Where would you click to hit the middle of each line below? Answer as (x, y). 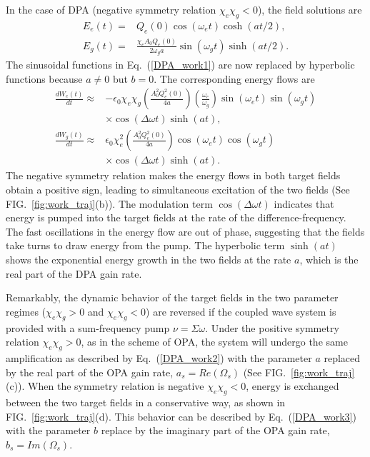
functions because (44, 78)
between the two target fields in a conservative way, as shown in (146, 402)
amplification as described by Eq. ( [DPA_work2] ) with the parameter (159, 357)
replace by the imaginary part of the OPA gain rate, (215, 430)
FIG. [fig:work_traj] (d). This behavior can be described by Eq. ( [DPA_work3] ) (181, 416)
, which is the (329, 259)
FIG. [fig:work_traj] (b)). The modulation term (109, 203)
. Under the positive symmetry (272, 327)
